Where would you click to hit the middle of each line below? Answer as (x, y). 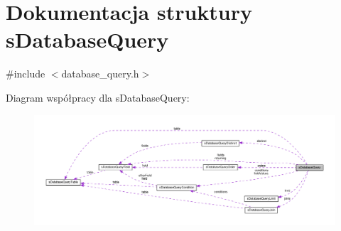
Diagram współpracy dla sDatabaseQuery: (98, 97)
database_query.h (100, 74)
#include (26, 74)
